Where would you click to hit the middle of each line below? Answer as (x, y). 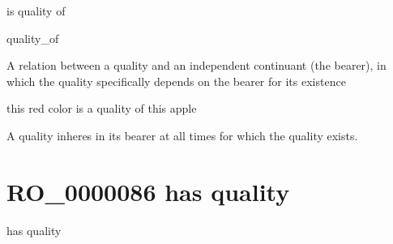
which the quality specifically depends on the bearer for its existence (176, 81)
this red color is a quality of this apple (102, 108)
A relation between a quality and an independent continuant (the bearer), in (196, 65)
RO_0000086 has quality (148, 191)
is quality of (36, 11)
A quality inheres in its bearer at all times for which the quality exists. (182, 135)
